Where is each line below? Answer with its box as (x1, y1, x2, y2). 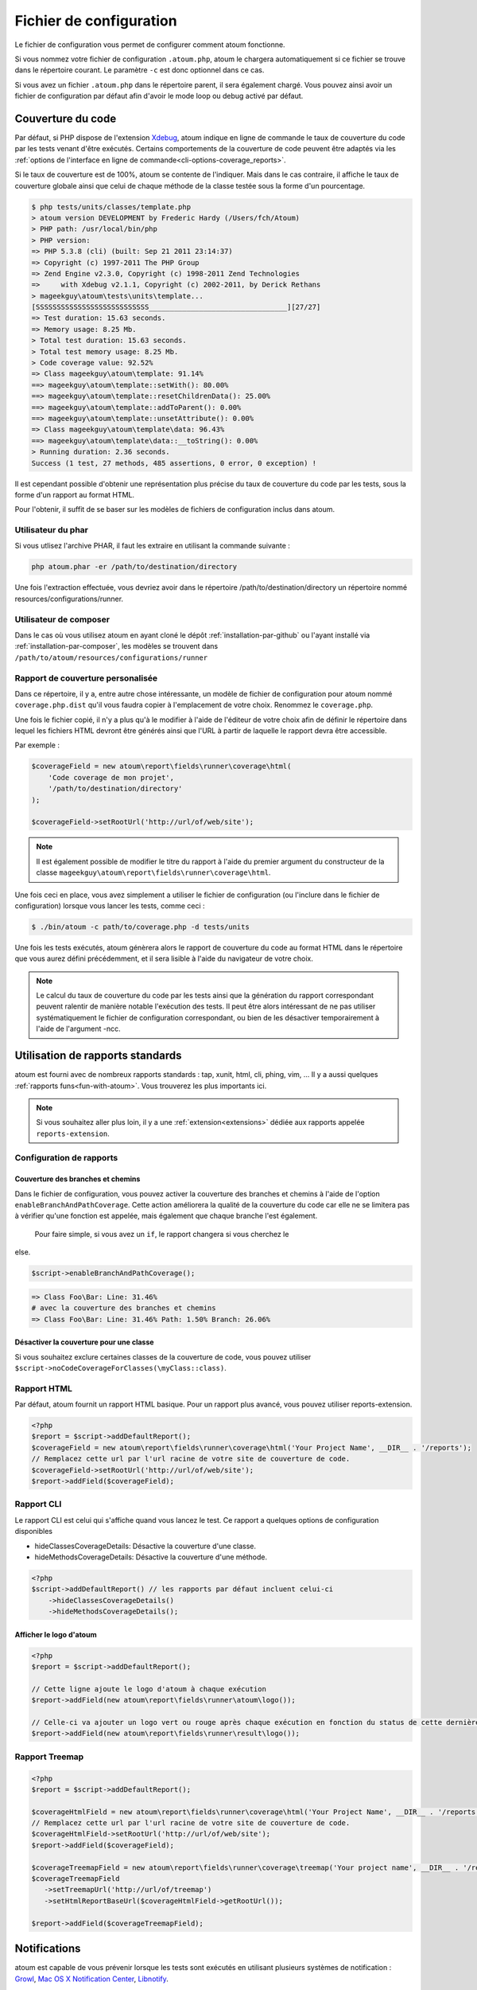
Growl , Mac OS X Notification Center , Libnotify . (14, 1974, 169, 1984)
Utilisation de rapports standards (14, 1049, 182, 1063)
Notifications (14, 1942, 81, 1956)
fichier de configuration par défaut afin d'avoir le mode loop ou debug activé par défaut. (14, 92, 304, 101)
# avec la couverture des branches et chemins (31, 1304, 216, 1313)
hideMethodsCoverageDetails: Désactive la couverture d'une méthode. (34, 1552, 268, 1562)
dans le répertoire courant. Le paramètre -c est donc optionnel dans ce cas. (14, 65, 265, 75)
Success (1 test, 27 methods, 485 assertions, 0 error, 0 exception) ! (31, 458, 317, 467)
